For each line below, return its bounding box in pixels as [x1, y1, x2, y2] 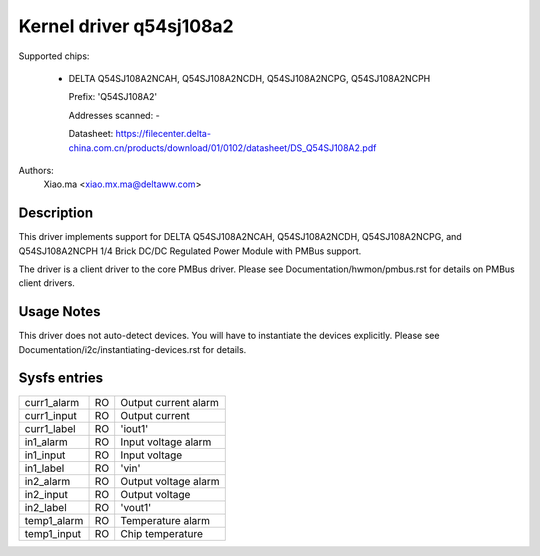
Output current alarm [120, 395, 220, 409]
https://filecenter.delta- [115, 128, 212, 140]
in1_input [24, 448, 66, 462]
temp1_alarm [24, 513, 84, 527]
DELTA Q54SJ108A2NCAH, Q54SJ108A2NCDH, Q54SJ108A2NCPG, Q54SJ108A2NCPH [68, 72, 431, 84]
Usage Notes [18, 303, 101, 320]
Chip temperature [120, 526, 204, 540]
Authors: [18, 164, 54, 176]
